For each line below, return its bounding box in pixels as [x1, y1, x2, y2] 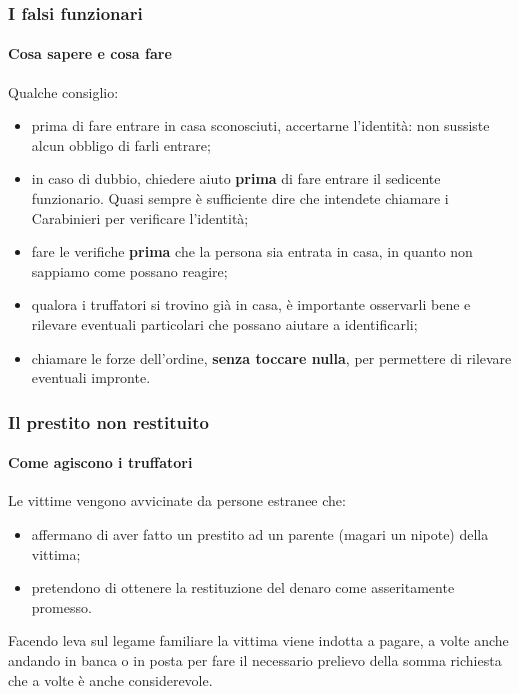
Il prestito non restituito [8, 409, 210, 434]
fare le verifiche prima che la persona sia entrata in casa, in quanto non [31, 241, 473, 262]
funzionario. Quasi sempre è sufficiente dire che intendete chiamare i [31, 188, 449, 209]
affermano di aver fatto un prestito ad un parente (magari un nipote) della [31, 524, 489, 544]
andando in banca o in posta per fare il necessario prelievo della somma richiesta [8, 649, 502, 670]
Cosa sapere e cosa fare [8, 43, 172, 64]
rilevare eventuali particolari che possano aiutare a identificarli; [31, 313, 418, 334]
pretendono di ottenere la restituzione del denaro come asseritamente [31, 577, 455, 598]
